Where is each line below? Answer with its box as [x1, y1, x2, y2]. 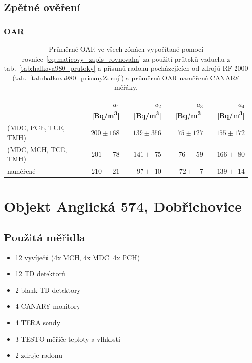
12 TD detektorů [15, 268, 65, 279]
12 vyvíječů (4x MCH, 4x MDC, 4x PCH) [15, 252, 140, 262]
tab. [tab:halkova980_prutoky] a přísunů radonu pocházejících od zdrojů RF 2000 [4, 63, 248, 73]
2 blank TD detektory [15, 284, 80, 295]
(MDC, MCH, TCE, [7, 144, 67, 154]
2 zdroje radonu [15, 350, 62, 360]
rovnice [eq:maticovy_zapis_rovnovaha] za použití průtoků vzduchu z [22, 53, 230, 63]
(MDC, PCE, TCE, [7, 123, 65, 133]
